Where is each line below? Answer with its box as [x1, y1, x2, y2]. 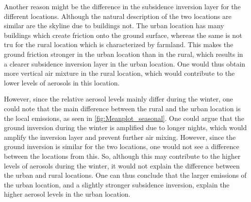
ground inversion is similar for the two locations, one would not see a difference [4, 141, 239, 151]
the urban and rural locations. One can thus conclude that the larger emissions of [4, 170, 247, 180]
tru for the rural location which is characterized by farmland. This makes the [4, 39, 234, 50]
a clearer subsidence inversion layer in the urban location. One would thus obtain [4, 58, 246, 68]
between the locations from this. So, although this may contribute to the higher [4, 151, 241, 161]
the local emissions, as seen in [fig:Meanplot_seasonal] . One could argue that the [4, 113, 244, 123]
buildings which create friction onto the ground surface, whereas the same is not [4, 30, 242, 40]
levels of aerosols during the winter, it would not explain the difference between [4, 160, 240, 170]
